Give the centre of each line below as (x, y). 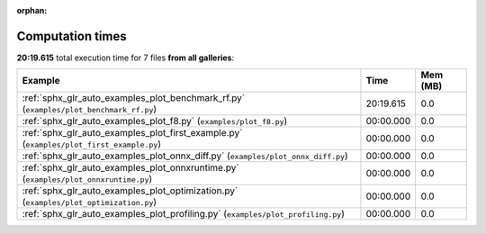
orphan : (32, 10)
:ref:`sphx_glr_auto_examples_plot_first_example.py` (132, 133)
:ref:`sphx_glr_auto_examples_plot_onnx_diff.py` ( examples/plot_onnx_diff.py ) (185, 156)
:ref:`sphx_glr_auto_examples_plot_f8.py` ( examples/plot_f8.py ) (155, 121)
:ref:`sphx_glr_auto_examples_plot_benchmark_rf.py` (134, 98)
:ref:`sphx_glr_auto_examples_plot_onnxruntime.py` (130, 168)
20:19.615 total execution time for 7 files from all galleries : (125, 58)
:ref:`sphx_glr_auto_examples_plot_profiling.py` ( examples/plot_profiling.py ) (184, 214)
